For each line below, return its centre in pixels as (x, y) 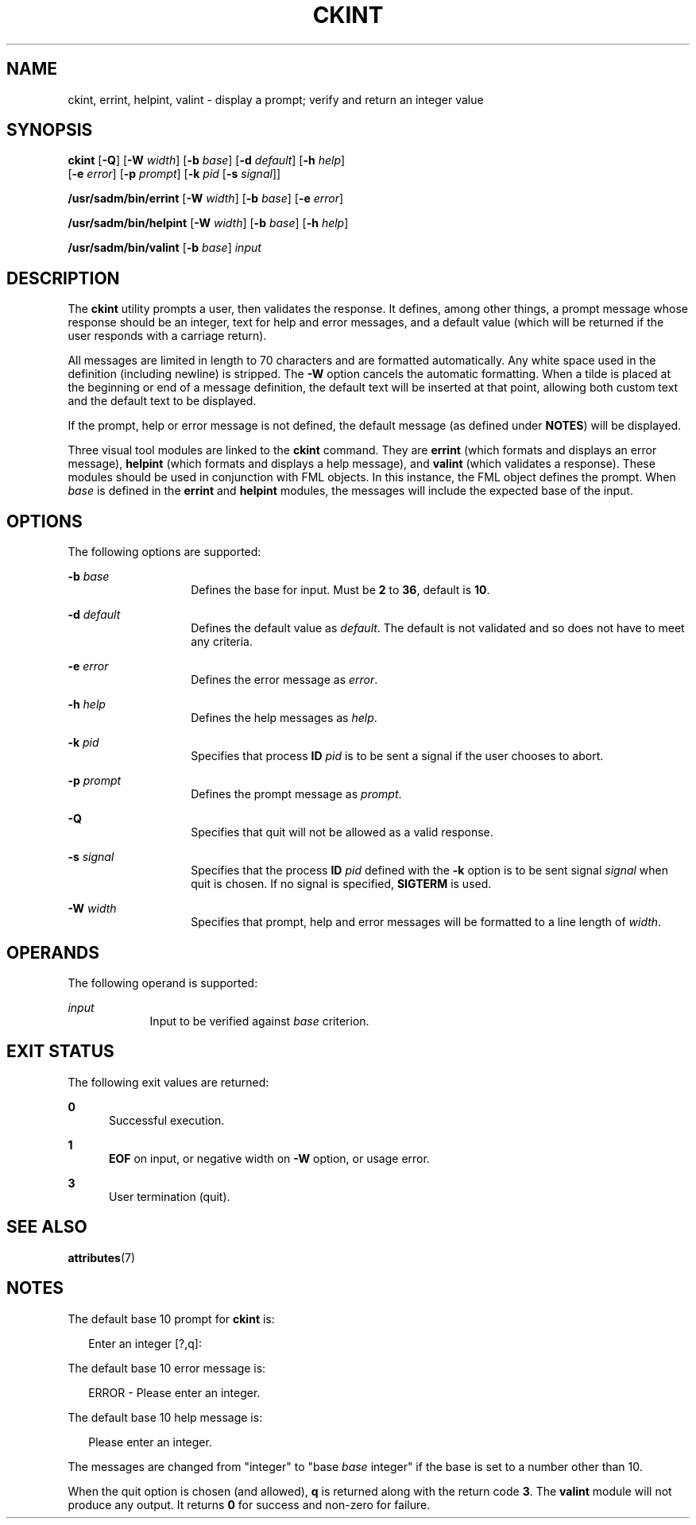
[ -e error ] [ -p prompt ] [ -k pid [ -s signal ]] (174, 174)
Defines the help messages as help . (284, 718)
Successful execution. (167, 1120)
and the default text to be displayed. (162, 401)
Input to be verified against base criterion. (259, 1021)
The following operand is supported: (163, 983)
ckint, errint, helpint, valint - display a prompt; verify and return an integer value (276, 99)
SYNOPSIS (50, 130)
